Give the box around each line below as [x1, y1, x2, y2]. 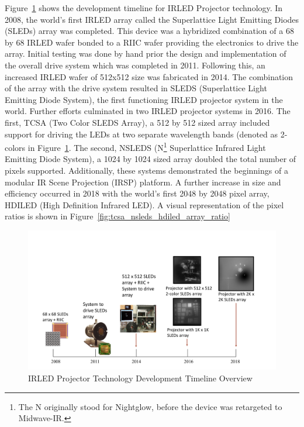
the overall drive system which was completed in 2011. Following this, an [5, 58, 265, 71]
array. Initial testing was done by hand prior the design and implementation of [5, 47, 286, 60]
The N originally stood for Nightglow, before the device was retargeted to [18, 400, 282, 412]
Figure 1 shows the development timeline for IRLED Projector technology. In [5, 2, 283, 13]
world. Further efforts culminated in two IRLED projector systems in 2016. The [5, 105, 291, 117]
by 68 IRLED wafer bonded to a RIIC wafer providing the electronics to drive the [5, 36, 299, 48]
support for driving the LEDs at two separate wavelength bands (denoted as [5, 128, 278, 140]
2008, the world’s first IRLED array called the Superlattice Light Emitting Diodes [5, 13, 299, 25]
